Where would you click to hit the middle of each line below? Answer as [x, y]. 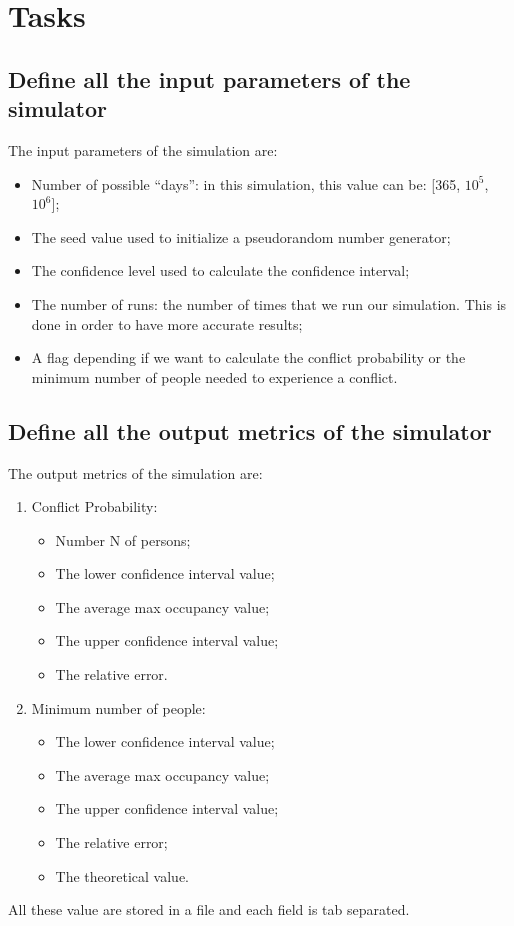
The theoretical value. [122, 875]
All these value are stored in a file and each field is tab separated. [209, 909]
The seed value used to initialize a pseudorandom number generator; [241, 236]
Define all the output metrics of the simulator [250, 430]
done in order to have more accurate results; [167, 323]
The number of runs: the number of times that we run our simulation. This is [269, 303]
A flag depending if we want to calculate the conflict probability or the [248, 357]
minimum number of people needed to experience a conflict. [214, 376]
